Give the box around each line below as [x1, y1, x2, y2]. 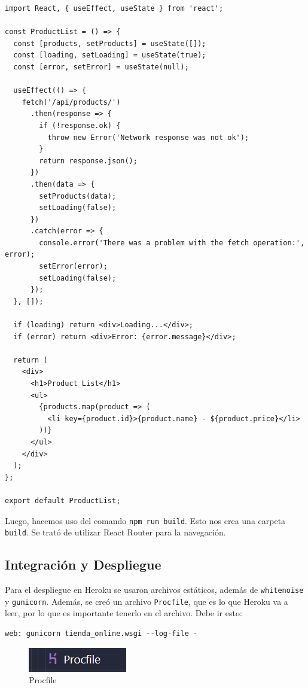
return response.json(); [39, 156, 138, 165]
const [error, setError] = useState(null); [13, 62, 189, 71]
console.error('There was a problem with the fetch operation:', [39, 238, 305, 247]
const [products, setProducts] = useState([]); [13, 39, 206, 48]
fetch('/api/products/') [22, 98, 121, 106]
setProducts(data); [39, 191, 117, 200]
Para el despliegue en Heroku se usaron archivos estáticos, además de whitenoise [5, 583, 304, 596]
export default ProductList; [5, 496, 121, 505]
